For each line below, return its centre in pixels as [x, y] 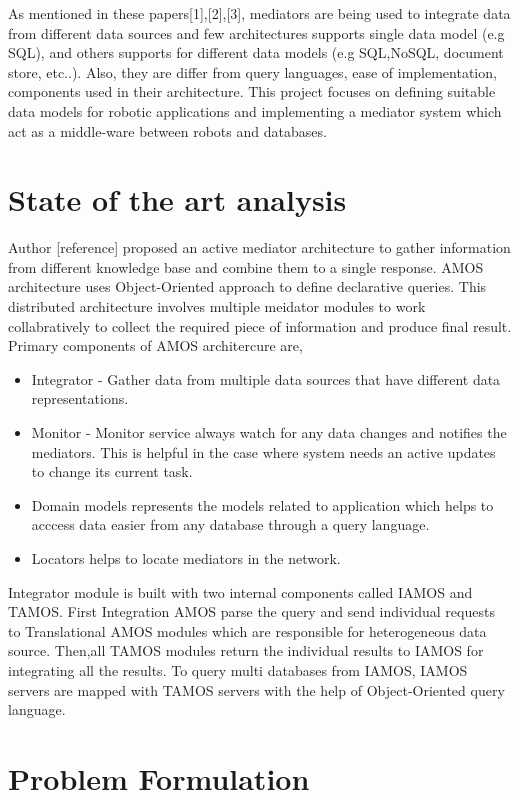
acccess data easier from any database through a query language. [230, 524]
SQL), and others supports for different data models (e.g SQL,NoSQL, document [256, 52]
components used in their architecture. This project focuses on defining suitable [252, 91]
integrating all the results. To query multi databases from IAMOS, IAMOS [238, 669]
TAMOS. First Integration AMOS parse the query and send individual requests [251, 611]
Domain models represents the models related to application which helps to [262, 504]
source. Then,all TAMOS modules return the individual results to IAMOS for [246, 650]
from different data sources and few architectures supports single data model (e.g [256, 32]
